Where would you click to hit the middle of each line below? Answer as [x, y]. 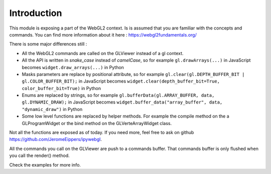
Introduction [36, 13]
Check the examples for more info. [45, 164]
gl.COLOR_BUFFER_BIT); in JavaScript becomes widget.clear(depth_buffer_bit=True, [121, 81]
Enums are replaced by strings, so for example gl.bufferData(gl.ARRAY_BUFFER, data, [118, 95]
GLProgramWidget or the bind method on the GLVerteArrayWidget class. [97, 123]
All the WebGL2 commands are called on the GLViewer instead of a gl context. [103, 53]
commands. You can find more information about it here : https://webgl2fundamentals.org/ [103, 34]
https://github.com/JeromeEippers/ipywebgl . [56, 139]
